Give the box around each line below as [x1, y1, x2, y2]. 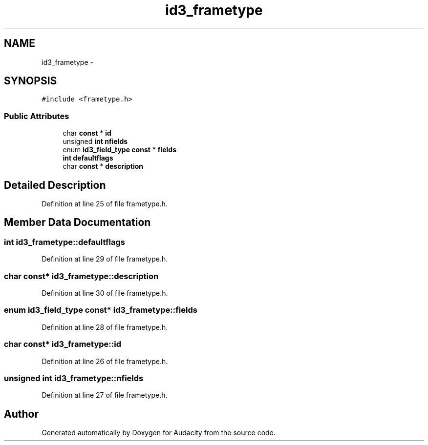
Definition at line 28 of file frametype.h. [42, 323, 168, 331]
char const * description [63, 162, 144, 171]
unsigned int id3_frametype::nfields [4, 373, 144, 383]
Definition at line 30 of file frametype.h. [42, 289, 168, 297]
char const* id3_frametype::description [4, 271, 159, 281]
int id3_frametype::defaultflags [4, 237, 125, 247]
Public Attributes [4, 111, 69, 121]
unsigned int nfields [63, 137, 128, 146]
